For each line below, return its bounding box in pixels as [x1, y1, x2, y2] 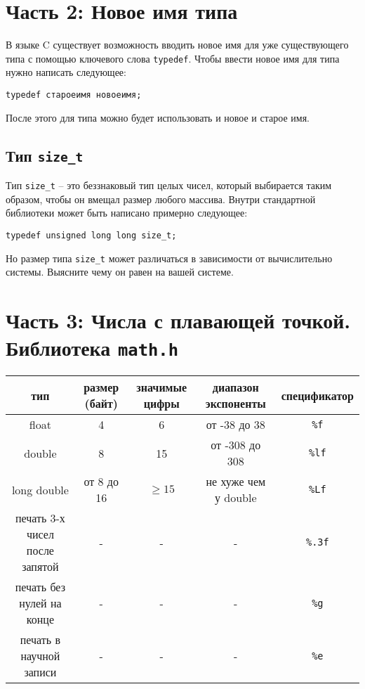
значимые [136, 379, 187, 396]
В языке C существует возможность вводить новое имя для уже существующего [6, 37, 349, 52]
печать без [15, 579, 65, 595]
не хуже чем [206, 473, 266, 490]
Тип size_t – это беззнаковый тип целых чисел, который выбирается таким [6, 178, 332, 192]
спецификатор [281, 387, 354, 404]
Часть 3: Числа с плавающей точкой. [6, 305, 351, 334]
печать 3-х [15, 510, 65, 527]
